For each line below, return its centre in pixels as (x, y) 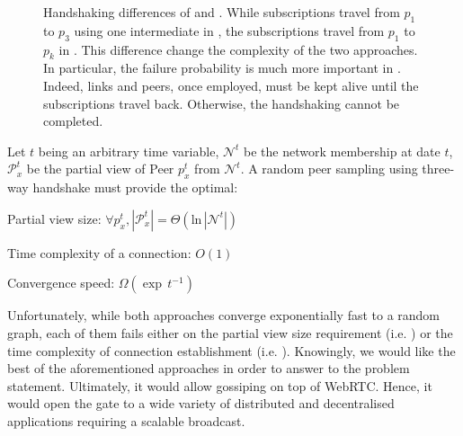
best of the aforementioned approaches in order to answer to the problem (209, 368)
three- (438, 169)
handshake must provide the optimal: (135, 187)
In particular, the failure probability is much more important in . (222, 68)
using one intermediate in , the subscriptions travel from (229, 30)
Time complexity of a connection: (99, 252)
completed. (73, 121)
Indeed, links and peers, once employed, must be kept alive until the (231, 85)
